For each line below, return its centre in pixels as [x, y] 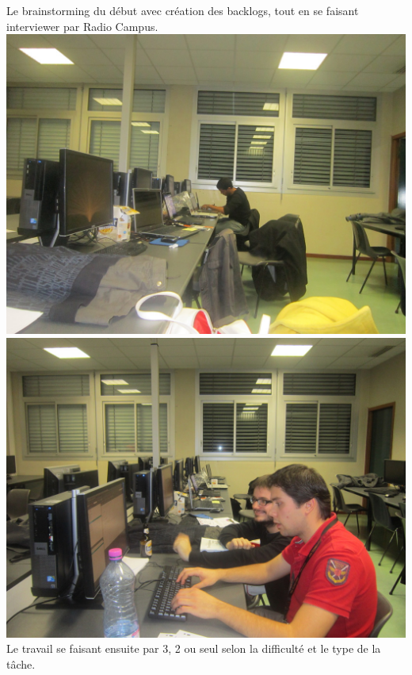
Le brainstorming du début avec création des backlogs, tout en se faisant [183, 10]
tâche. [21, 663]
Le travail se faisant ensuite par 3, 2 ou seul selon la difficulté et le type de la [194, 648]
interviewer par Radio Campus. [82, 26]
